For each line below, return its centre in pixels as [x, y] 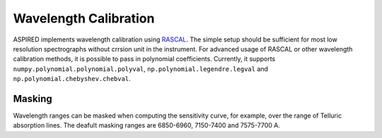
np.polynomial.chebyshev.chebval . [72, 79]
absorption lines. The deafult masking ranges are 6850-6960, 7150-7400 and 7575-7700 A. [147, 125]
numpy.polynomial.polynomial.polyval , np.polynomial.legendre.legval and [141, 69]
